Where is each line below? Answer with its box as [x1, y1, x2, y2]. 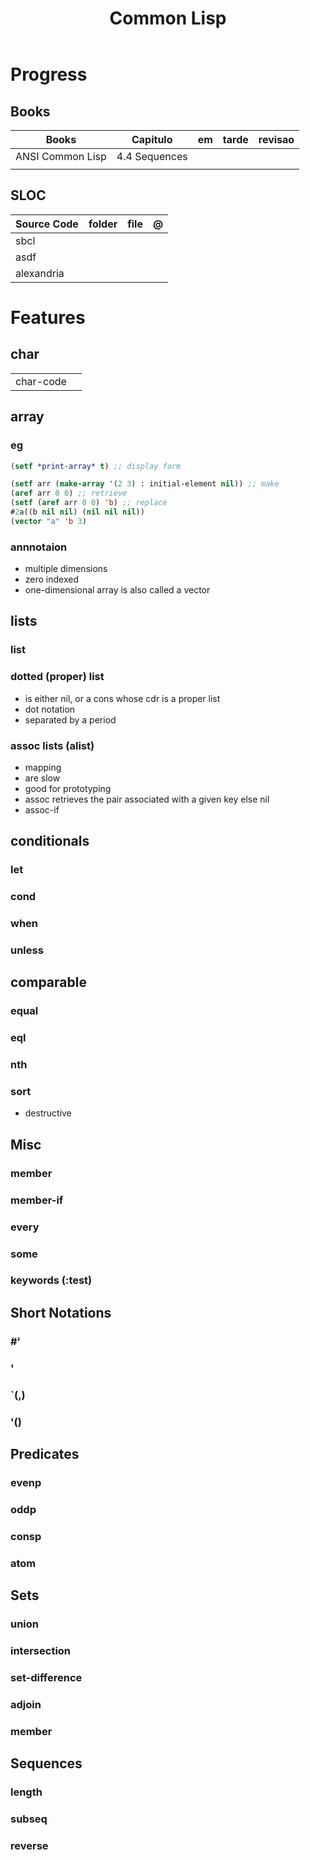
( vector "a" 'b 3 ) [10, 516, 87, 526]
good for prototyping [24, 782, 112, 794]
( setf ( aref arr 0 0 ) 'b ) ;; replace [10, 498, 168, 508]
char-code [15, 374, 67, 388]
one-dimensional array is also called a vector [24, 584, 211, 596]
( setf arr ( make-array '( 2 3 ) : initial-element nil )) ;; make [10, 479, 280, 489]
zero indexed [24, 573, 79, 586]
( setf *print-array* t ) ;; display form [10, 461, 182, 471]
